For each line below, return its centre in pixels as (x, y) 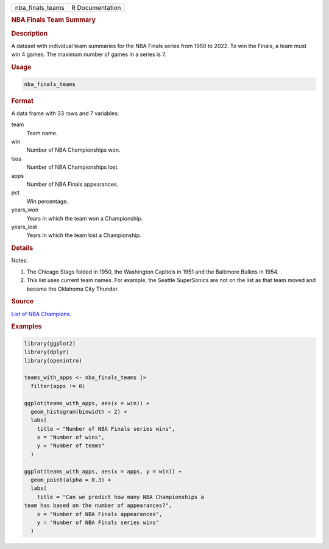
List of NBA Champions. (41, 314)
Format (22, 101)
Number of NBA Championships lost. (73, 167)
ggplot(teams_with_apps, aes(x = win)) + (87, 403)
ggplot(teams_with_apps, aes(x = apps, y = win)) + (103, 471)
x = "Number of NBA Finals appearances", (100, 514)
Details (22, 248)
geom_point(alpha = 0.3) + (71, 480)
